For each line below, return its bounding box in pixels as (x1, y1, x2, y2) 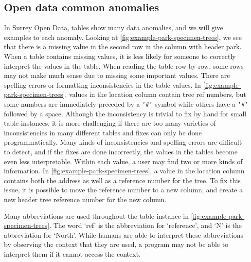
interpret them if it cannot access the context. (4, 248, 141, 259)
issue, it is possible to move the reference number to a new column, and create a (4, 185, 243, 195)
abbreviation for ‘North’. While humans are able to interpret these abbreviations (4, 229, 244, 240)
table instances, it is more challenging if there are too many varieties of (4, 118, 216, 128)
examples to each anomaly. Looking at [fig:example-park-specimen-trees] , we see (4, 32, 242, 42)
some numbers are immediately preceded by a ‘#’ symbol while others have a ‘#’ (4, 98, 249, 109)
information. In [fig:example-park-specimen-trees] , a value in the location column (4, 166, 245, 176)
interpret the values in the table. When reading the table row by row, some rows (4, 60, 244, 71)
